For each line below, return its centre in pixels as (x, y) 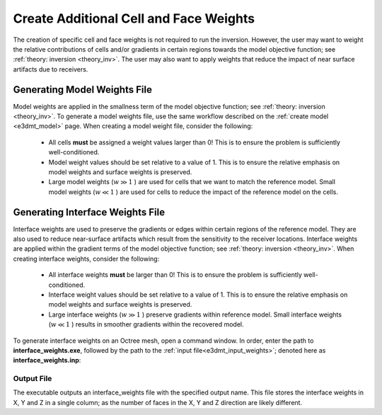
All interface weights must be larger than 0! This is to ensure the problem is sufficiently (175, 275)
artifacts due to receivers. (51, 69)
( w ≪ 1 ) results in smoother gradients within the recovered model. (146, 324)
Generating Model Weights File (82, 90)
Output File (33, 379)
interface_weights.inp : (47, 360)
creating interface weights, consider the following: (86, 258)
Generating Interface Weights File (89, 212)
